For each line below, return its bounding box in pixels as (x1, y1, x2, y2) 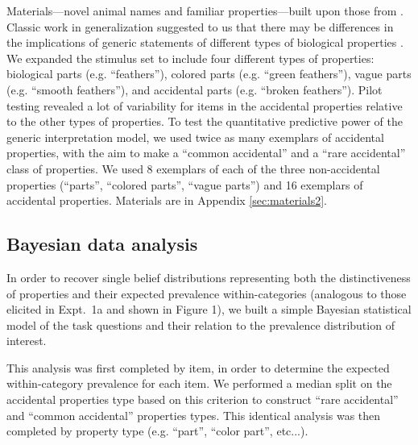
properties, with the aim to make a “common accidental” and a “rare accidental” (6, 144, 406, 161)
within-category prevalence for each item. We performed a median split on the (6, 375, 392, 392)
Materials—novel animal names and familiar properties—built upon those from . (6, 2, 404, 19)
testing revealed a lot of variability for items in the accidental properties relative (6, 97, 403, 114)
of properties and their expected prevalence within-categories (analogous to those (6, 285, 407, 302)
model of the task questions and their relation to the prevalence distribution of (6, 316, 395, 333)
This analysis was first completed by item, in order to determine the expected (6, 359, 390, 376)
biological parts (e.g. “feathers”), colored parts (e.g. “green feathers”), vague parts (6, 65, 412, 82)
